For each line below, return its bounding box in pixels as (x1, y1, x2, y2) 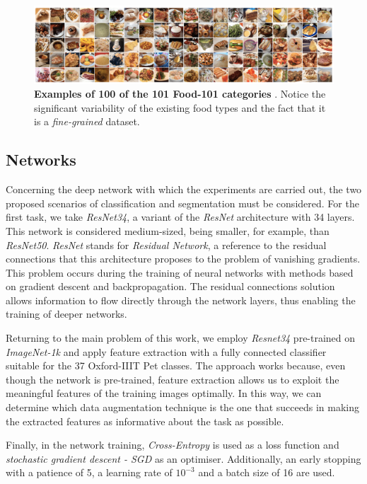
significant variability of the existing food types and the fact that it (34, 100, 326, 115)
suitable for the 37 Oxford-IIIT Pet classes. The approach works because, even (6, 358, 346, 373)
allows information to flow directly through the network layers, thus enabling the (6, 292, 356, 307)
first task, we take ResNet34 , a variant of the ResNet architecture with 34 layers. (6, 209, 355, 224)
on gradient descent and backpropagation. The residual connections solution (6, 279, 335, 294)
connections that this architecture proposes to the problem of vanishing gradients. (6, 251, 361, 266)
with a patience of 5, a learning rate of (6, 465, 173, 480)
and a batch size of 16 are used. (198, 465, 335, 480)
